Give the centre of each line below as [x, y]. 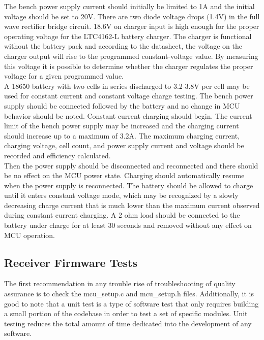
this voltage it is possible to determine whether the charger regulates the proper [129, 66]
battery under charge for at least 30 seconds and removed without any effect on [128, 225]
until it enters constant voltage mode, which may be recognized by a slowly [121, 195]
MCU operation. [30, 235]
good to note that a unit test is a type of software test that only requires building [131, 303]
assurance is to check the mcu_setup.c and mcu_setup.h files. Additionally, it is [129, 294]
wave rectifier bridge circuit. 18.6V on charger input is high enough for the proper [132, 26]
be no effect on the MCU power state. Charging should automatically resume [124, 175]
